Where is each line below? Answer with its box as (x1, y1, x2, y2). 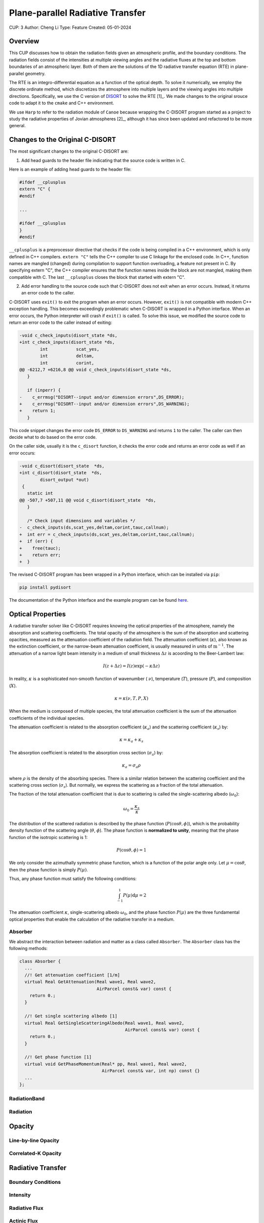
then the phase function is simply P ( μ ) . (9, 866, 88, 873)
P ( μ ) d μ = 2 (123, 893, 147, 898)
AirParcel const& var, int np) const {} (102, 1068, 200, 1074)
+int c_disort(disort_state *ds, (19, 470, 102, 476)
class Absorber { (19, 959, 61, 964)
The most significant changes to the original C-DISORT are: (9, 148, 129, 154)
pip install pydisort (19, 585, 71, 590)
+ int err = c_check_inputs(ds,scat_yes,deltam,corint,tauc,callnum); (19, 531, 195, 537)
